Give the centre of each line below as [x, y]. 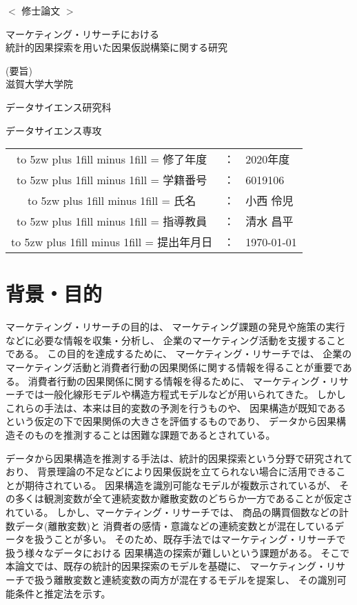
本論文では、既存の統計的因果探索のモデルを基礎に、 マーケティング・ [166, 566]
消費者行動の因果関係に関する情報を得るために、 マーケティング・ [178, 380]
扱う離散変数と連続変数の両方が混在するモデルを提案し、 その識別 [185, 579]
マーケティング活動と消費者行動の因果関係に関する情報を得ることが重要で [174, 367]
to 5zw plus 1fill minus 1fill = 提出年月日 [112, 242]
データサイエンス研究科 [59, 107]
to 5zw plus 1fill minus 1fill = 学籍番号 [112, 180]
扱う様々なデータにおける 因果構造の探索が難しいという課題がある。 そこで [178, 552]
